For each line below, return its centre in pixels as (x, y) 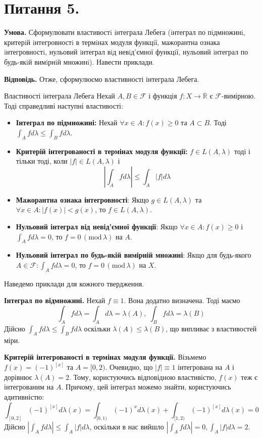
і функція (163, 96)
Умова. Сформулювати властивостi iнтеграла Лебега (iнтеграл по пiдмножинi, (125, 32)
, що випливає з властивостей (211, 328)
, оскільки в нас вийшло (127, 427)
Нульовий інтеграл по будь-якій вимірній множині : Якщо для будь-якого (134, 255)
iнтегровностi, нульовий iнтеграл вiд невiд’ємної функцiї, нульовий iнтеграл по (126, 52)
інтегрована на (200, 367)
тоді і (242, 151)
